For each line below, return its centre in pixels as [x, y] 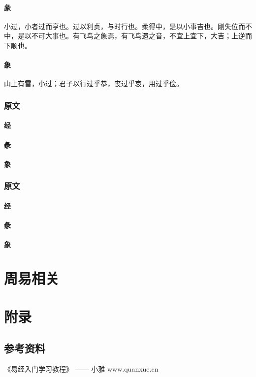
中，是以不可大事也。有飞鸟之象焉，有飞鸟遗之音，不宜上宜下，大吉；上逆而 [128, 36]
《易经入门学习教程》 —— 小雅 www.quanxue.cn [81, 368]
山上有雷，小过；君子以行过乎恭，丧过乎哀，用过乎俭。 [94, 83]
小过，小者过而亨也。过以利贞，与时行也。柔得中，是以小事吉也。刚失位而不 [128, 26]
